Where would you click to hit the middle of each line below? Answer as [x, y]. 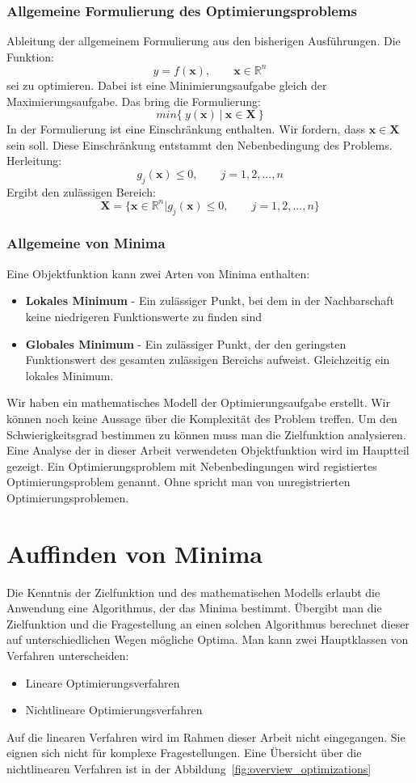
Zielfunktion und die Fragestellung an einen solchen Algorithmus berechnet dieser [208, 623]
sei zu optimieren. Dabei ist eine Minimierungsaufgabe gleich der [167, 85]
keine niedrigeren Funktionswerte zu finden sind [143, 316]
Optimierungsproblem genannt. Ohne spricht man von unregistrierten [179, 482]
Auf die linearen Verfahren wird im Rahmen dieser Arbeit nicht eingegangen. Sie [206, 736]
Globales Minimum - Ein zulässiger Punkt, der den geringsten [186, 343]
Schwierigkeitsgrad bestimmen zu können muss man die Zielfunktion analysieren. [206, 434]
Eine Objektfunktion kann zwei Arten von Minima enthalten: [158, 273]
